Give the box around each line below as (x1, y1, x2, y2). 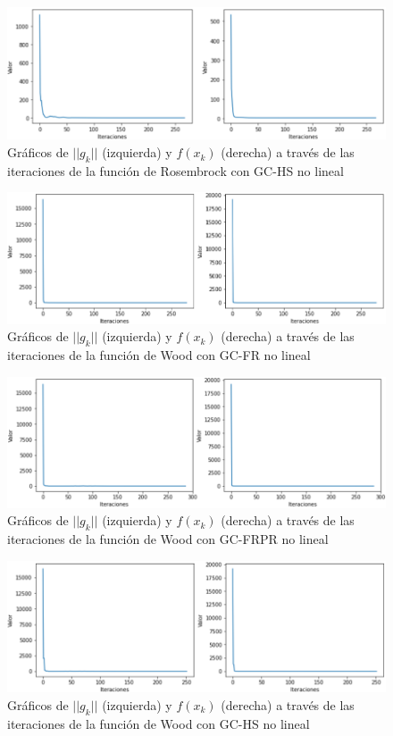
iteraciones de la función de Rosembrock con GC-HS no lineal (7, 161, 344, 180)
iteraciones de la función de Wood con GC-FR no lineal (7, 346, 311, 364)
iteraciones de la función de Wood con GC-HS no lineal (7, 714, 310, 732)
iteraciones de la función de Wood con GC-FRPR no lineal (7, 530, 329, 548)
